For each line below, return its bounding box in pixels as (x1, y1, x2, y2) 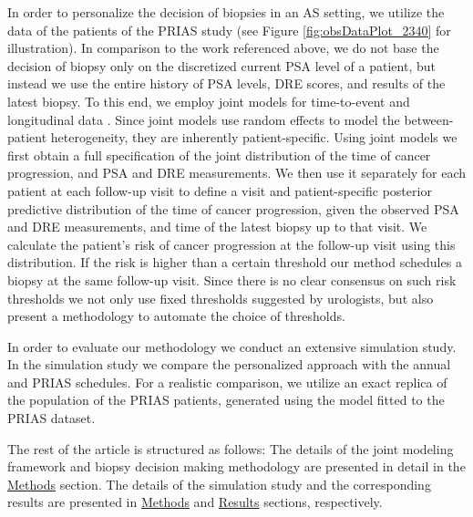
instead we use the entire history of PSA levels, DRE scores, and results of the (7, 74, 446, 93)
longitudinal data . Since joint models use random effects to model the (7, 109, 400, 129)
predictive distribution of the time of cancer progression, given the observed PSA (7, 199, 459, 218)
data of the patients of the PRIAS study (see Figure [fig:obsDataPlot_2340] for (7, 20, 451, 39)
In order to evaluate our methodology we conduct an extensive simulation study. (7, 336, 457, 356)
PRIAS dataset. (7, 408, 96, 428)
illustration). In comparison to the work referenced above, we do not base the (7, 38, 439, 57)
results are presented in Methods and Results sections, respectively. (7, 492, 383, 512)
